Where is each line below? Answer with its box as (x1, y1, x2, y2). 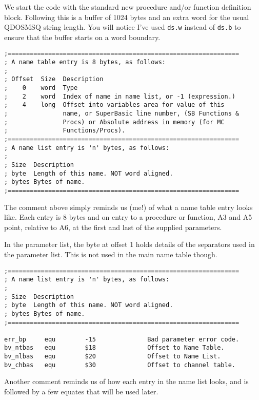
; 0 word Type (4, 84, 78, 92)
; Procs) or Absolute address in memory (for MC (4, 118, 225, 126)
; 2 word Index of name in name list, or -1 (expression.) (4, 92, 236, 100)
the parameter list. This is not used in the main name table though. (4, 249, 217, 259)
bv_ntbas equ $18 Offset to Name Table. (4, 344, 225, 352)
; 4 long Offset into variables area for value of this (4, 101, 225, 109)
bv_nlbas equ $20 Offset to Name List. (4, 353, 221, 360)
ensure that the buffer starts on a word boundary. (4, 31, 161, 42)
